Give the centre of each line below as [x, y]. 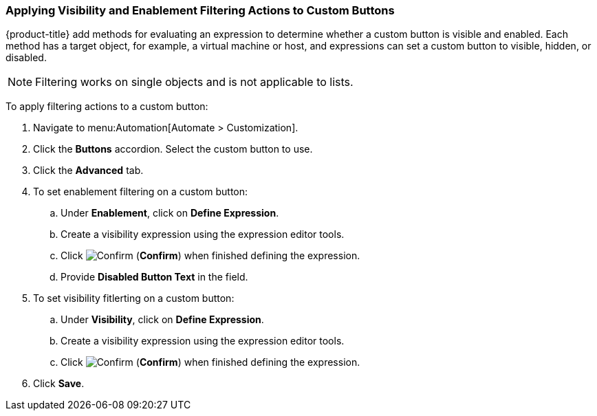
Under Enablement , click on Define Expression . [170, 213]
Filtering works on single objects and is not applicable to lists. [194, 82]
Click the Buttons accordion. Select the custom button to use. [173, 149]
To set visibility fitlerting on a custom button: [134, 298]
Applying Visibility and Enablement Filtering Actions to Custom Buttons [200, 10]
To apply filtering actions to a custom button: [107, 107]
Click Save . [59, 384]
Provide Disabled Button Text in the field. [154, 277]
